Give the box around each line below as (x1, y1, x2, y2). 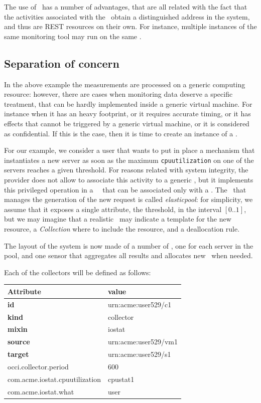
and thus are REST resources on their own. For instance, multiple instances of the (4, 21, 257, 32)
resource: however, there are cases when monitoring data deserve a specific (4, 89, 233, 99)
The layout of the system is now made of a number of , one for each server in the (4, 240, 253, 251)
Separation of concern (4, 55, 119, 71)
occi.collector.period (8, 361, 69, 371)
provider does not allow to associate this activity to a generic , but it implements (4, 174, 253, 184)
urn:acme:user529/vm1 (107, 336, 178, 347)
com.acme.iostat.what (8, 386, 74, 396)
